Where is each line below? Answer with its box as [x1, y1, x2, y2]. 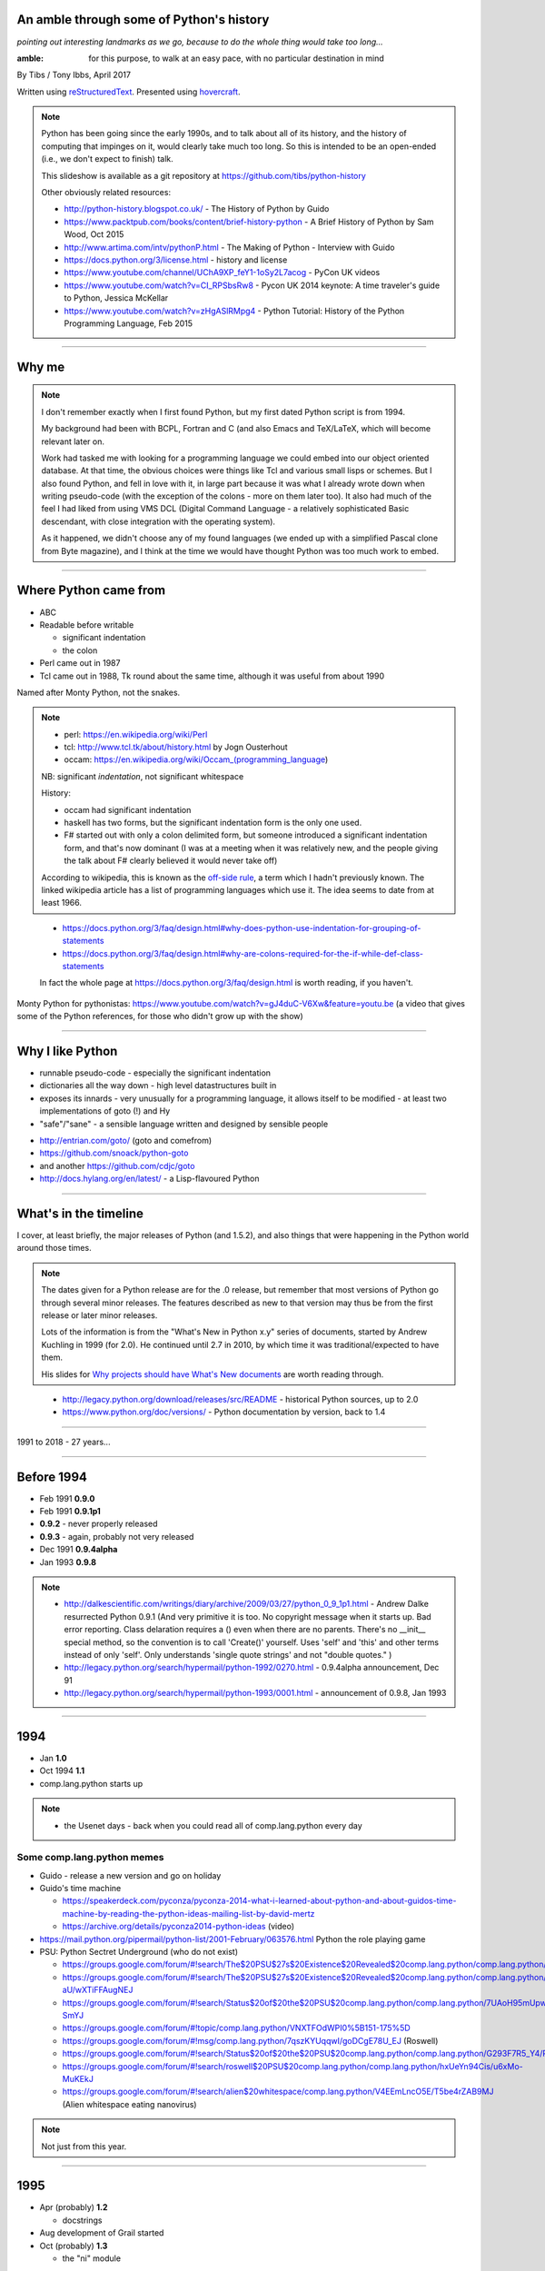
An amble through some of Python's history [16, 12, 270, 27]
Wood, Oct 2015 [64, 229, 124, 240]
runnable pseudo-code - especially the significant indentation [39, 1067, 272, 1078]
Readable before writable [39, 619, 134, 630]
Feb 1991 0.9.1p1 [39, 1506, 102, 1517]
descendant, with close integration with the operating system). [41, 516, 276, 527]
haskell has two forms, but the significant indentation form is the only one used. [64, 818, 362, 828]
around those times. [16, 1243, 92, 1254]
